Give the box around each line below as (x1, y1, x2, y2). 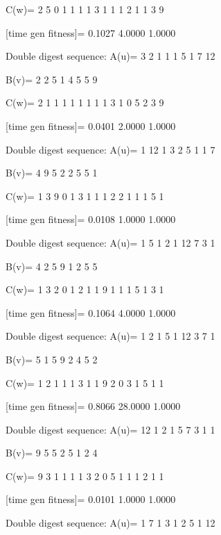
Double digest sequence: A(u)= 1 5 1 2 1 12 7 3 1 (6, 235, 215, 249)
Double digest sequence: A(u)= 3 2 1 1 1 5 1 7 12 (6, 49, 215, 63)
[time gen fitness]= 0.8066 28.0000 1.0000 (6, 399, 181, 413)
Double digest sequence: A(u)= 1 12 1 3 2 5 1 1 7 (6, 142, 215, 156)
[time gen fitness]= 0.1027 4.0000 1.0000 (6, 25, 176, 40)
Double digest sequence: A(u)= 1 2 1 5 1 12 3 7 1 (6, 329, 215, 343)
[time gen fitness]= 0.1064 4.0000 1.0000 (6, 305, 176, 320)
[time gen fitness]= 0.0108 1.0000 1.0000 (6, 212, 176, 227)
